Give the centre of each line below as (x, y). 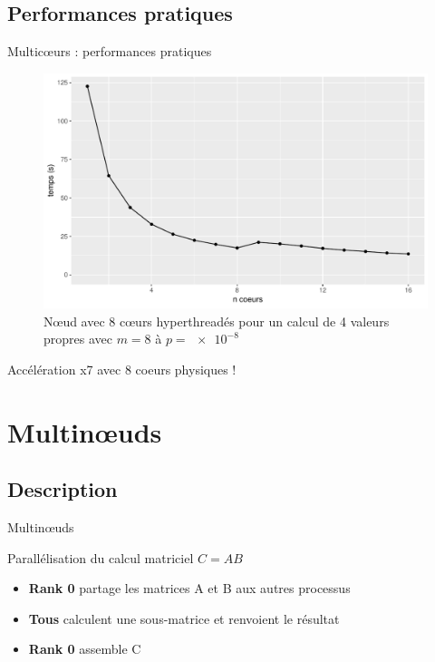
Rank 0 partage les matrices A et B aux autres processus (189, 588)
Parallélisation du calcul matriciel (101, 557)
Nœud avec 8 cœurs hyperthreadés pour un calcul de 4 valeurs (217, 321)
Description (63, 489)
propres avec (78, 339)
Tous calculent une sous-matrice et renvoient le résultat (184, 618)
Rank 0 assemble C (85, 649)
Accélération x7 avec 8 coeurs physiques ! (122, 369)
